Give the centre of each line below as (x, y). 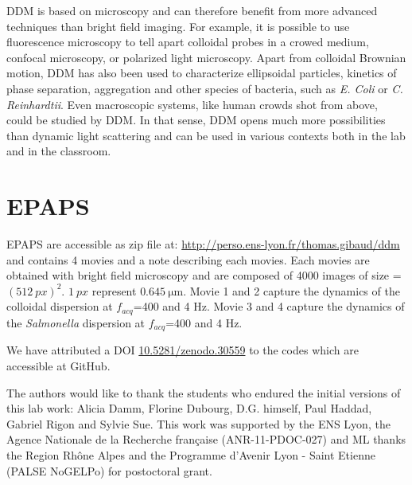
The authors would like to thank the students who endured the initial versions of (204, 392)
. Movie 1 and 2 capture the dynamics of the (292, 290)
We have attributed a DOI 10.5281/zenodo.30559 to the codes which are (183, 350)
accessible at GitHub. (58, 365)
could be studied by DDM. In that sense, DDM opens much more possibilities (196, 120)
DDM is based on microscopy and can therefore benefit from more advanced (192, 10)
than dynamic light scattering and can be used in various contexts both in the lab (206, 135)
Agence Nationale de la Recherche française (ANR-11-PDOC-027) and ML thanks (206, 439)
